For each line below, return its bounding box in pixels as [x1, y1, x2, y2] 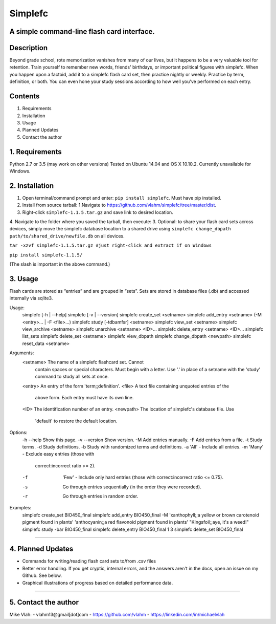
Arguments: [9, 350, 34, 356]
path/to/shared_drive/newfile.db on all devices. [9, 233, 125, 239]
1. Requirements [9, 147, 62, 156]
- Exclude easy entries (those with [22, 451, 95, 457]
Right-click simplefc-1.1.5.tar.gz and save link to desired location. [22, 209, 173, 215]
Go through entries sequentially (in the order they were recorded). [62, 484, 201, 490]
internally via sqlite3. [9, 295, 53, 302]
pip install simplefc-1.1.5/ [9, 252, 83, 258]
